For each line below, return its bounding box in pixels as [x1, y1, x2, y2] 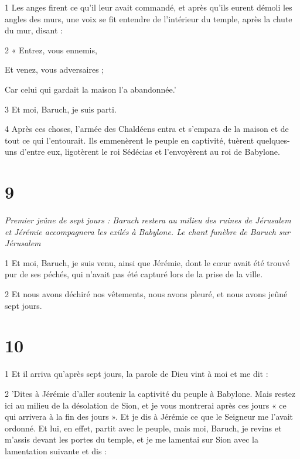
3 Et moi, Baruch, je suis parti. [5, 103, 117, 115]
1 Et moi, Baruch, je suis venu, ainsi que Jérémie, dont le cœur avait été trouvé [5, 256, 290, 268]
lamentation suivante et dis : [5, 444, 107, 457]
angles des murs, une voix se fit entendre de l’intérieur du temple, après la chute [5, 12, 292, 25]
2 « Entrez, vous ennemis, [5, 43, 97, 56]
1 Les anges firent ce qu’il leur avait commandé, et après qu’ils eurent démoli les [5, 1, 292, 13]
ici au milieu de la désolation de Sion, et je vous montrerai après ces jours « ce [5, 399, 287, 411]
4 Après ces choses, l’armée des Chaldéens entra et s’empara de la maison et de [5, 123, 289, 135]
